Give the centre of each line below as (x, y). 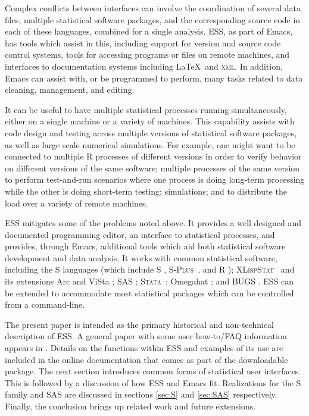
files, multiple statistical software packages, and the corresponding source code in (153, 19)
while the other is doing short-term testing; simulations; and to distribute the (146, 191)
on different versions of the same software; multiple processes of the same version (152, 168)
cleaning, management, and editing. (70, 90)
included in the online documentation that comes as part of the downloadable (146, 359)
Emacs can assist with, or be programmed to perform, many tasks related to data (154, 78)
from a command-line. (45, 304)
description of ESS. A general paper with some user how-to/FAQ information (146, 336)
